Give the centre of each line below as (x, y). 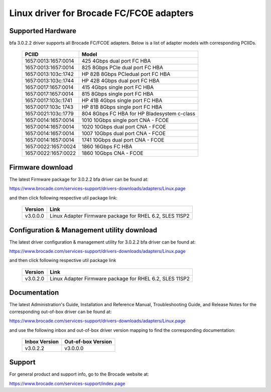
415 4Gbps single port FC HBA (118, 87)
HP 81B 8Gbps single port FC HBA (122, 107)
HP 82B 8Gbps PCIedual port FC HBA (126, 74)
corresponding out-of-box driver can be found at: (60, 312)
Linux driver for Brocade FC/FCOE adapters (101, 13)
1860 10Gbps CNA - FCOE (112, 153)
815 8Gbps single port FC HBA (118, 94)
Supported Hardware (43, 31)
